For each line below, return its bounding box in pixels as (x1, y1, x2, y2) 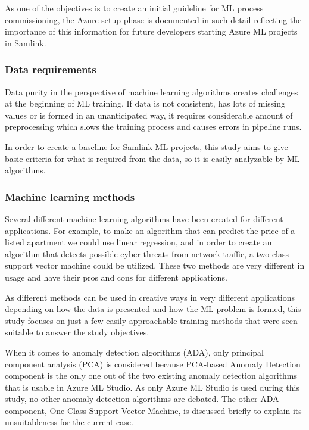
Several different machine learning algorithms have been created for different (5, 212, 283, 225)
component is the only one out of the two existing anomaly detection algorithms (5, 369, 298, 382)
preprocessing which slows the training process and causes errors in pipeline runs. (5, 120, 302, 133)
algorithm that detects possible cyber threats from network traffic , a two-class (5, 247, 289, 260)
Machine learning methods (5, 189, 135, 204)
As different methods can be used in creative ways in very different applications (5, 291, 295, 303)
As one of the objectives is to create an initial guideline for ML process (5, 2, 264, 14)
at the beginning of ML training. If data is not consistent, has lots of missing (5, 97, 285, 110)
